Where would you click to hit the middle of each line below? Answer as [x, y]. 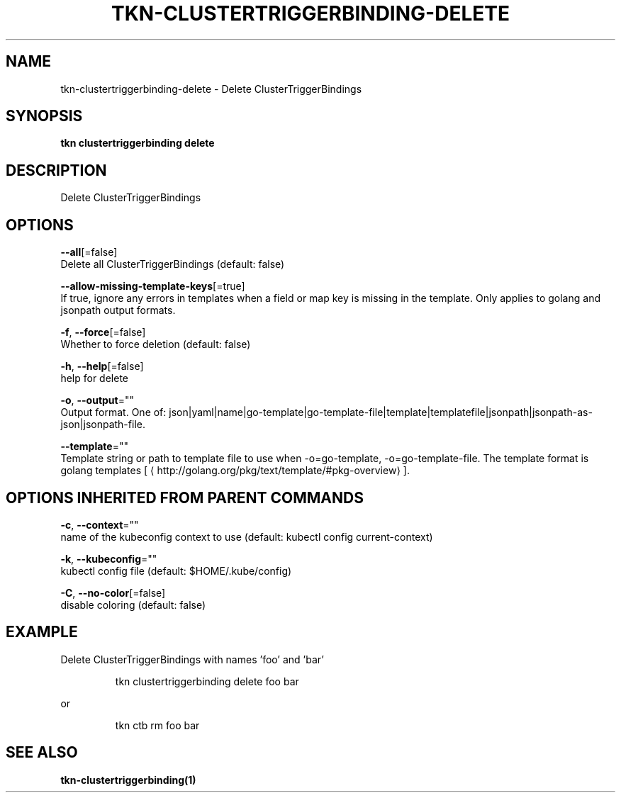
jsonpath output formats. [118, 310]
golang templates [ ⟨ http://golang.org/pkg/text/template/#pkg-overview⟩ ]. [235, 471]
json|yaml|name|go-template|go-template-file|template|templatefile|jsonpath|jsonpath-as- [381, 412]
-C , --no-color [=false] [113, 592]
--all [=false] [89, 252]
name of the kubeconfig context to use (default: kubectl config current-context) [247, 536]
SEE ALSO [42, 753]
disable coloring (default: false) [133, 605]
